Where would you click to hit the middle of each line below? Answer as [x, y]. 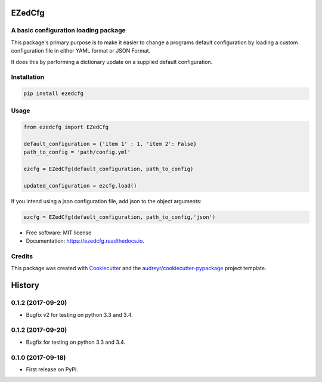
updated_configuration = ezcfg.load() [80, 186]
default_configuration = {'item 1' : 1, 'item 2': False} [110, 144]
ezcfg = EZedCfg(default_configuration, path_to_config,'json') [120, 217]
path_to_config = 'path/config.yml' [77, 152]
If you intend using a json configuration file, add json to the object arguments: [106, 201]
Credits [22, 256]
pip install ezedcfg [53, 94]
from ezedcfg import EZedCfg [66, 127]
